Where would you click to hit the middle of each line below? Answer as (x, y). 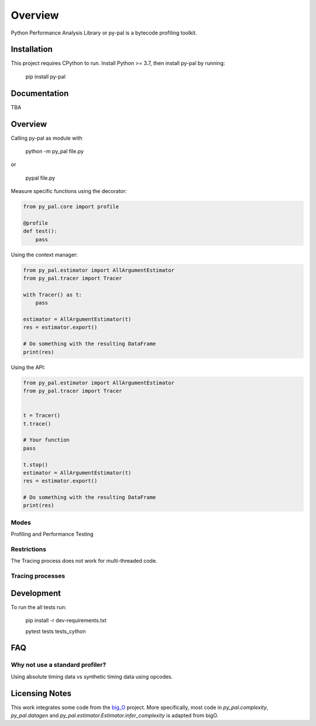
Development (36, 593)
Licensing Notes (41, 693)
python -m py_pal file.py (55, 152)
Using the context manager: (44, 254)
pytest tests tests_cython (56, 631)
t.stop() (36, 464)
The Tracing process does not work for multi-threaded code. (84, 561)
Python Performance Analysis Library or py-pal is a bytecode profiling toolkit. (104, 33)
